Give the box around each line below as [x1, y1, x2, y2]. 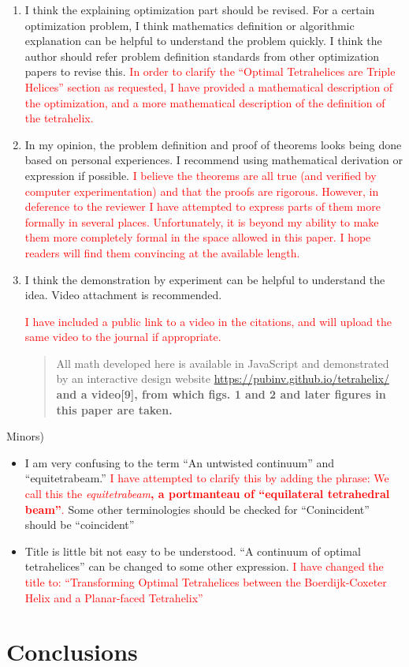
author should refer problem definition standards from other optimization [24, 47, 380, 64]
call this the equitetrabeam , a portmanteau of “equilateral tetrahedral [24, 485, 390, 502]
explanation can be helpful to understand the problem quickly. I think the [24, 32, 382, 49]
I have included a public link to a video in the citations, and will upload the [24, 313, 392, 329]
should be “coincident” [24, 516, 135, 533]
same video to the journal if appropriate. [24, 328, 221, 345]
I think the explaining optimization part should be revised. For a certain [24, 2, 375, 17]
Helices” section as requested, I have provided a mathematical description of [24, 78, 393, 95]
